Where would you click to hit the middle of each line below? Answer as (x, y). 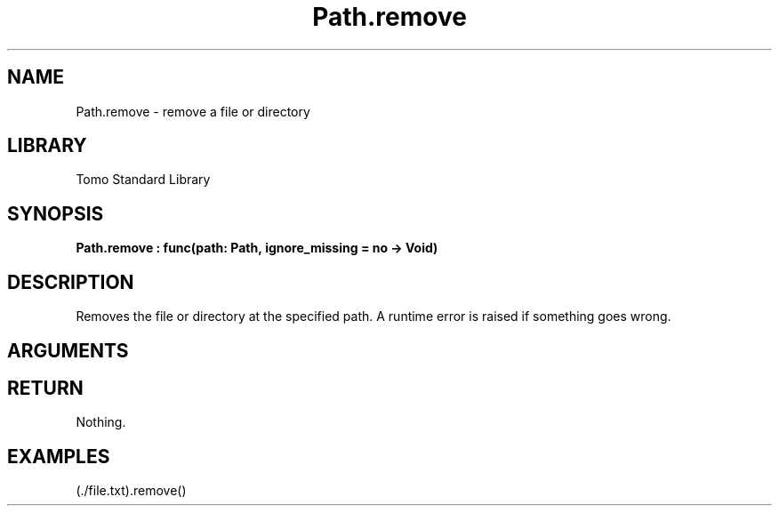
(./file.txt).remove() (131, 491)
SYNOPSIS (56, 213)
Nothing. (101, 422)
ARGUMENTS (68, 350)
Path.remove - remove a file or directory (193, 111)
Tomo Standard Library (143, 180)
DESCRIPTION (71, 282)
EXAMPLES (59, 456)
